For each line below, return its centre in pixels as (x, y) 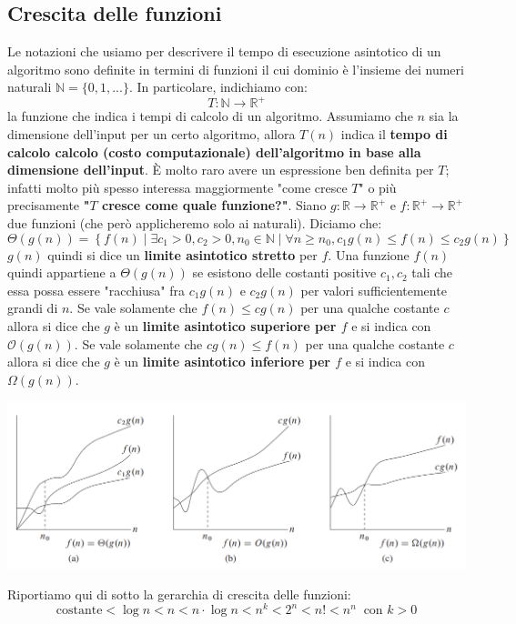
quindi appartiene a (62, 272)
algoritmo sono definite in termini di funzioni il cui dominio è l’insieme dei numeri (236, 69)
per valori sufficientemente (374, 290)
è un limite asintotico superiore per (225, 326)
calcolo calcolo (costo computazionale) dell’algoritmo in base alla (214, 151)
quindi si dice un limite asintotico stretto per (182, 254)
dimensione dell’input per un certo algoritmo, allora (152, 134)
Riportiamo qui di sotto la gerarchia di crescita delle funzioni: (179, 594)
